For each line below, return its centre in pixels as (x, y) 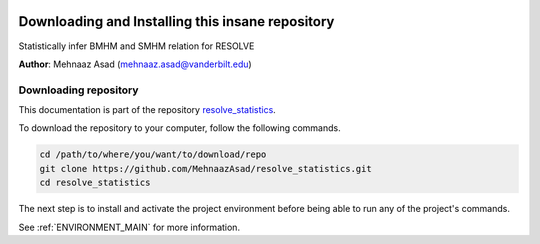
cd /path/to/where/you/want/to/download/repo (153, 154)
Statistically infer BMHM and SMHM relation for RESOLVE (136, 46)
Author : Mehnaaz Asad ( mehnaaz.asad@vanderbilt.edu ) (135, 64)
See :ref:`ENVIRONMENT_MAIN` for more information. (129, 227)
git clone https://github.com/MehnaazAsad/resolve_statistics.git (205, 168)
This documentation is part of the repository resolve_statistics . (147, 110)
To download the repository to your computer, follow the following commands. (179, 128)
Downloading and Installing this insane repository (176, 21)
